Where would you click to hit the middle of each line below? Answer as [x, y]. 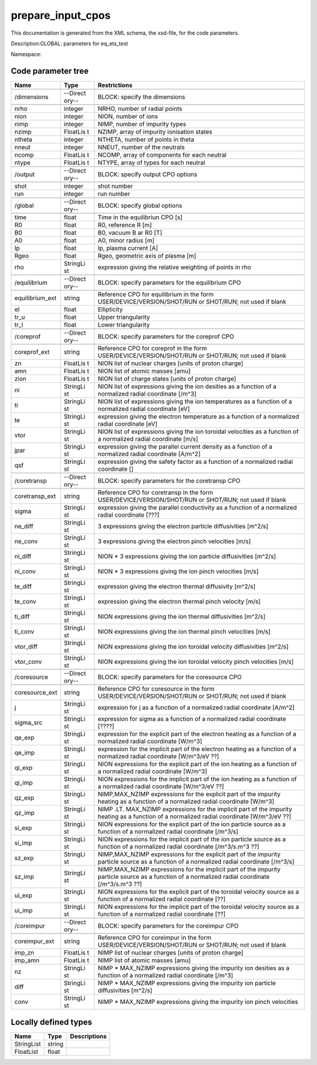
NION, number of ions [128, 116]
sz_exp [24, 858]
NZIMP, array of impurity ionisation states [155, 132]
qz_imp [24, 813]
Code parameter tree [50, 71]
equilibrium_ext [36, 298]
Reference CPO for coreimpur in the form [154, 938]
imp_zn [24, 953]
